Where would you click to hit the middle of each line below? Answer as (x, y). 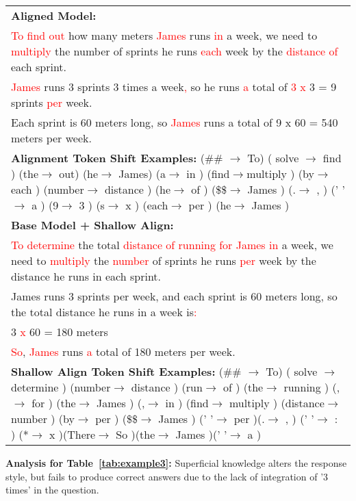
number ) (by (43, 419)
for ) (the (54, 403)
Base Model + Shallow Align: (92, 225)
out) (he (79, 174)
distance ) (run (167, 387)
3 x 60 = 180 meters (60, 332)
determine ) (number (61, 387)
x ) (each (147, 205)
